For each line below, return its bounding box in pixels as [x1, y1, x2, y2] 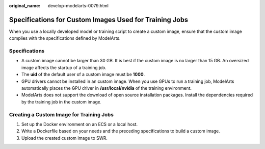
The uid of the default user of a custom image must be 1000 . [21, 72, 145, 77]
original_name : [9, 3, 41, 8]
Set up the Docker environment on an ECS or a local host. [21, 121, 138, 127]
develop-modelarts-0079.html [48, 3, 109, 8]
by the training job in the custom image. [21, 99, 102, 105]
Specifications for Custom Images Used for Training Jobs [9, 15, 188, 24]
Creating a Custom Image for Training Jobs [9, 111, 114, 118]
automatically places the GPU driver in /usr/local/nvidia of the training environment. [21, 85, 192, 91]
